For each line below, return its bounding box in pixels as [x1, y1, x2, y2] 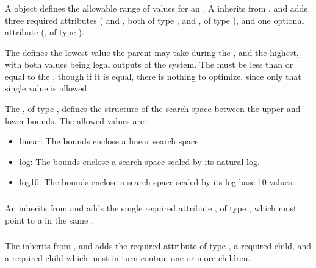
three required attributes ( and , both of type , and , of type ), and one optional [5, 13, 304, 26]
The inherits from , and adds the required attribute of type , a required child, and [5, 239, 312, 252]
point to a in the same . [5, 213, 93, 226]
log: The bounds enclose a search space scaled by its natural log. [19, 155, 260, 167]
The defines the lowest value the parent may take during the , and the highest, [5, 46, 299, 58]
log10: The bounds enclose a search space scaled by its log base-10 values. [19, 175, 295, 188]
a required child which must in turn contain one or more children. [5, 251, 251, 264]
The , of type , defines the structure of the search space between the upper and [5, 102, 301, 115]
